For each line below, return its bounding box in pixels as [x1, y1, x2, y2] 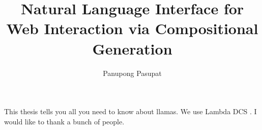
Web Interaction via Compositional [6, 18, 258, 39]
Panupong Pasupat [103, 67, 162, 78]
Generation [92, 38, 172, 59]
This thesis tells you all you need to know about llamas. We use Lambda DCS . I [4, 106, 257, 117]
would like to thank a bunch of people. [4, 116, 125, 126]
